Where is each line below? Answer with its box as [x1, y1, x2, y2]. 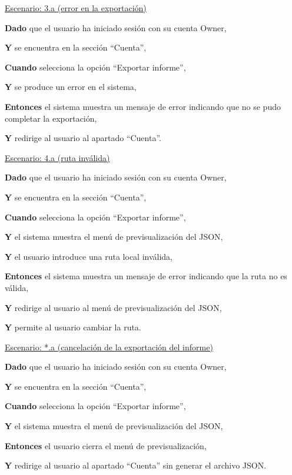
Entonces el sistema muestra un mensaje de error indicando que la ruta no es [5, 270, 287, 282]
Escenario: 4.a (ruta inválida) [5, 151, 110, 163]
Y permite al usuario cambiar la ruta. [5, 321, 141, 333]
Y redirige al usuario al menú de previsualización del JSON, [5, 301, 222, 313]
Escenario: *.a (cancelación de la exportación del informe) [5, 340, 213, 353]
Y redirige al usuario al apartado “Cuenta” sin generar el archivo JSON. [5, 459, 267, 471]
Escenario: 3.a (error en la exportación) [5, 2, 147, 14]
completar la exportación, [5, 112, 97, 124]
